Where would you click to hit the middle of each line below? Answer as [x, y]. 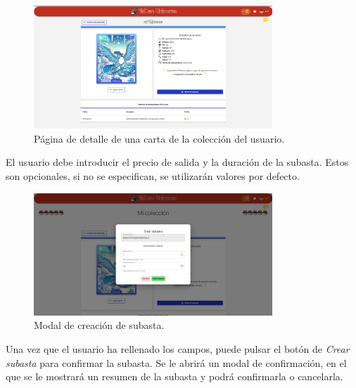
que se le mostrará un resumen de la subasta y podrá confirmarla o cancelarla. [174, 376]
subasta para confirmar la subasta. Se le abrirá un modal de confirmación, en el [176, 362]
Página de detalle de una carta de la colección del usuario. [159, 138]
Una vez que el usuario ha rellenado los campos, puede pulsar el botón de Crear [178, 349]
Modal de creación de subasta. [99, 325]
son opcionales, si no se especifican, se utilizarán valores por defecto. [153, 176]
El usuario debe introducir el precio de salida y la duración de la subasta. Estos [177, 162]
